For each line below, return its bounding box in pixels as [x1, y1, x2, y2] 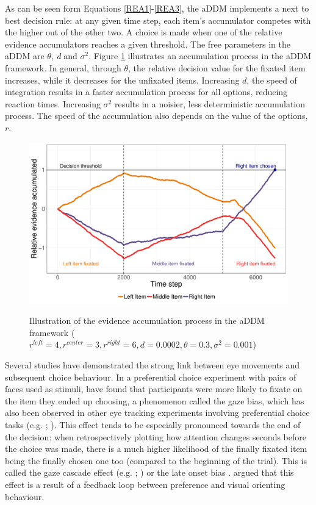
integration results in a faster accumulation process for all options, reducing [5, 85, 288, 98]
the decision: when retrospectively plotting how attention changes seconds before [5, 430, 306, 443]
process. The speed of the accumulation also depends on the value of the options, [5, 109, 308, 122]
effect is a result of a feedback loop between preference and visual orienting [5, 478, 285, 491]
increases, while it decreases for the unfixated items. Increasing [5, 73, 240, 86]
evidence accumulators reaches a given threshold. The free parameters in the [5, 37, 290, 50]
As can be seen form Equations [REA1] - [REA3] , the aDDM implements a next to [5, 2, 309, 14]
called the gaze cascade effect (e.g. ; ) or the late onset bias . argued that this [5, 466, 294, 479]
